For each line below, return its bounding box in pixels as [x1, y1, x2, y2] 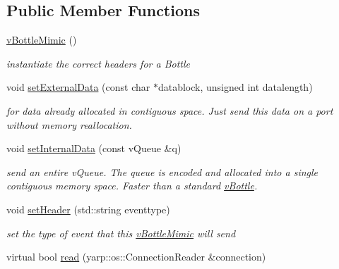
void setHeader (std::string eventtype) [6, 201, 170, 216]
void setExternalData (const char [6, 80, 150, 94]
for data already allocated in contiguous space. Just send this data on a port [6, 103, 333, 118]
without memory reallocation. [6, 117, 132, 132]
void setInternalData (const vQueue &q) [6, 141, 182, 156]
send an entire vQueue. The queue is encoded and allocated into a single [6, 164, 319, 179]
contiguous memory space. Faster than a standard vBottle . [6, 178, 258, 193]
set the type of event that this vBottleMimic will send [6, 225, 236, 240]
